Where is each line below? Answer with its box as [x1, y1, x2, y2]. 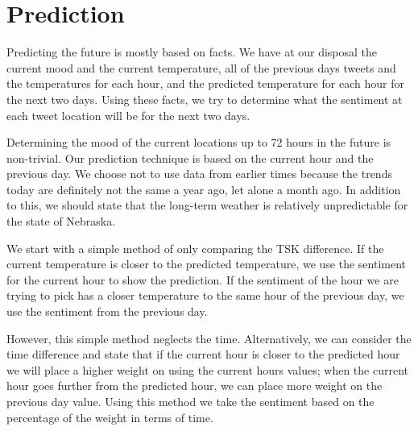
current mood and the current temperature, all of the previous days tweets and [6, 59, 396, 76]
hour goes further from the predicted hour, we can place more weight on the [6, 377, 383, 394]
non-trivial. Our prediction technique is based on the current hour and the [6, 149, 374, 166]
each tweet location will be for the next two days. [6, 106, 250, 123]
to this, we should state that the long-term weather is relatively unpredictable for [6, 197, 408, 213]
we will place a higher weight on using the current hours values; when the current [6, 361, 408, 378]
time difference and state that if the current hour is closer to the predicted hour [6, 346, 400, 363]
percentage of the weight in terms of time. [6, 408, 213, 425]
